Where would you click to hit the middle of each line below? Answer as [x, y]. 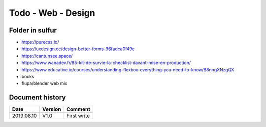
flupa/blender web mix [44, 83]
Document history [37, 98]
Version [51, 109]
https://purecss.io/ [40, 42]
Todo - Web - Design [52, 13]
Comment [79, 109]
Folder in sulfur [33, 30]
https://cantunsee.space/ [47, 56]
